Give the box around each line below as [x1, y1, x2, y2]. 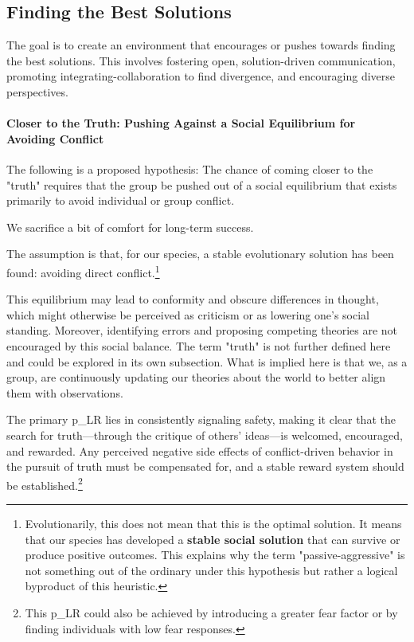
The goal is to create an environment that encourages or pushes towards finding [6, 37, 396, 53]
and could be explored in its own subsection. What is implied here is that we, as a [6, 353, 408, 370]
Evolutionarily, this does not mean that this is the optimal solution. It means [25, 515, 402, 531]
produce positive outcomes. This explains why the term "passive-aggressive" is [25, 546, 405, 563]
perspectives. [6, 83, 68, 100]
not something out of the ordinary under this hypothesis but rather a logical [25, 562, 398, 578]
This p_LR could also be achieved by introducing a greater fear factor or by [25, 604, 398, 620]
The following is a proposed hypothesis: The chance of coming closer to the [6, 160, 373, 177]
